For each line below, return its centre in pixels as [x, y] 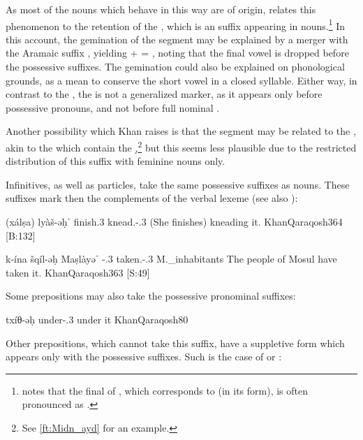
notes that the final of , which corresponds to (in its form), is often [165, 390]
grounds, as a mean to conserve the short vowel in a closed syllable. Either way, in [181, 80]
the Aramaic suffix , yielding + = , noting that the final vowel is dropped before [177, 53]
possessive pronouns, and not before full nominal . [113, 107]
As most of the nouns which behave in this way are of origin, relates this [161, 9]
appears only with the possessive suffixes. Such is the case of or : [144, 357]
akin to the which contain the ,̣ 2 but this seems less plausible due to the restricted [181, 146]
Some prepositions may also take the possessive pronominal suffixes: [151, 296]
